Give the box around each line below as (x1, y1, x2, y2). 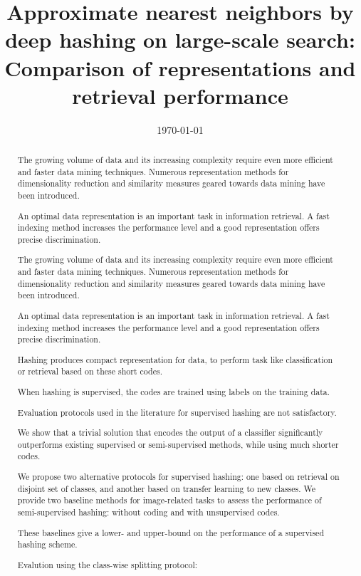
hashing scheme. (17, 538, 78, 550)
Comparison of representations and (4, 53, 356, 82)
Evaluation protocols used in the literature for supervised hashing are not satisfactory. (17, 406, 337, 418)
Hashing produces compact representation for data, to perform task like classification (17, 353, 333, 365)
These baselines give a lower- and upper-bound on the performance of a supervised (17, 526, 325, 538)
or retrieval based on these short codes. (17, 365, 162, 377)
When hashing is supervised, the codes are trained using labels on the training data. (17, 386, 330, 398)
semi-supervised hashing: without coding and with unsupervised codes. (17, 506, 280, 518)
